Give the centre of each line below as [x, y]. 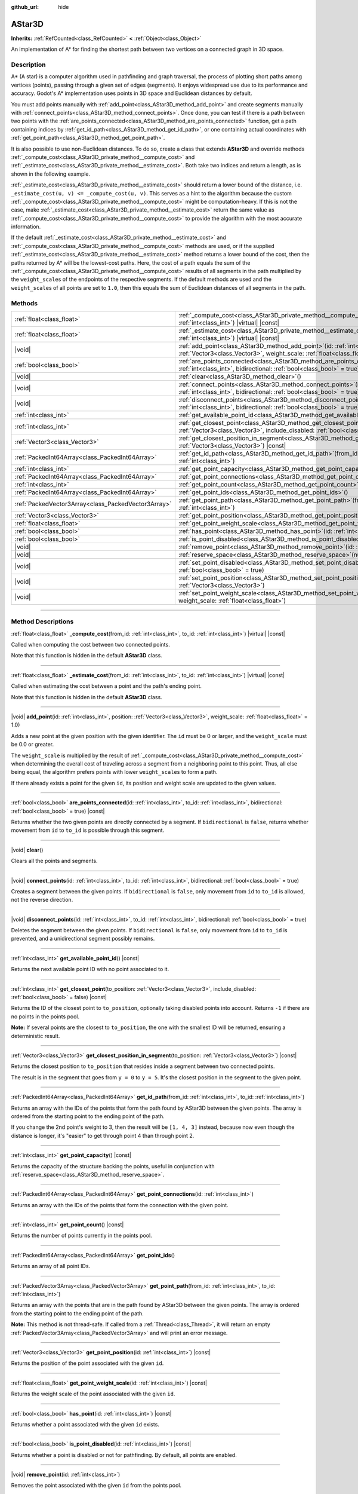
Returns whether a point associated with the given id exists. [85, 1424]
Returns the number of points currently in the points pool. [81, 1236]
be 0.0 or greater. [33, 745]
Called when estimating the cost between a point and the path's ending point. [107, 686]
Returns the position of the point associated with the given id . [87, 1363]
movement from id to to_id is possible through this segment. [88, 830]
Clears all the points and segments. [54, 861]
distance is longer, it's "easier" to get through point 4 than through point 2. [103, 1135]
